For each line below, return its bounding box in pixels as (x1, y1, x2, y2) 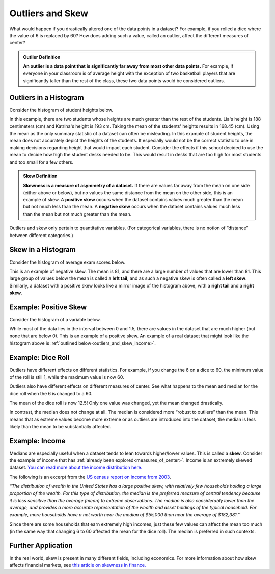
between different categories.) (9, 232, 73, 238)
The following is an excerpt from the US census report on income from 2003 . (9, 474, 171, 480)
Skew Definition (23, 173, 58, 179)
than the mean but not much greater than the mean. (23, 211, 132, 217)
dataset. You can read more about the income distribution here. (9, 464, 143, 471)
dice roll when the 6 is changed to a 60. (9, 390, 93, 397)
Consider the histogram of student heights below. (9, 107, 113, 113)
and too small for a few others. (9, 159, 74, 165)
